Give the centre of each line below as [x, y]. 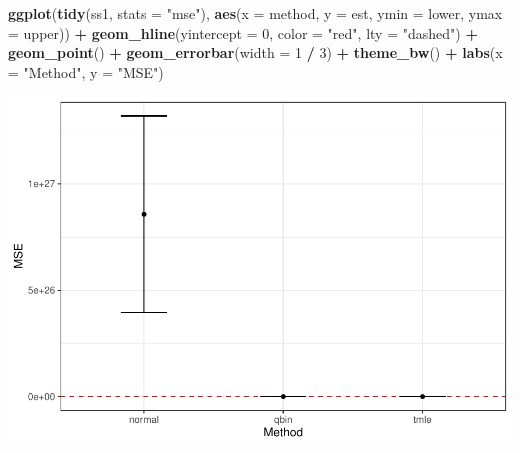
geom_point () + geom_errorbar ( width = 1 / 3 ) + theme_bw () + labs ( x [255, 52]
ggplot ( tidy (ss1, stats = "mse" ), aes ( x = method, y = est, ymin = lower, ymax [255, 13]
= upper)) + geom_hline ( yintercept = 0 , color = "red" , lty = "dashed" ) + [243, 32]
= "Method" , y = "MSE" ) [86, 71]
